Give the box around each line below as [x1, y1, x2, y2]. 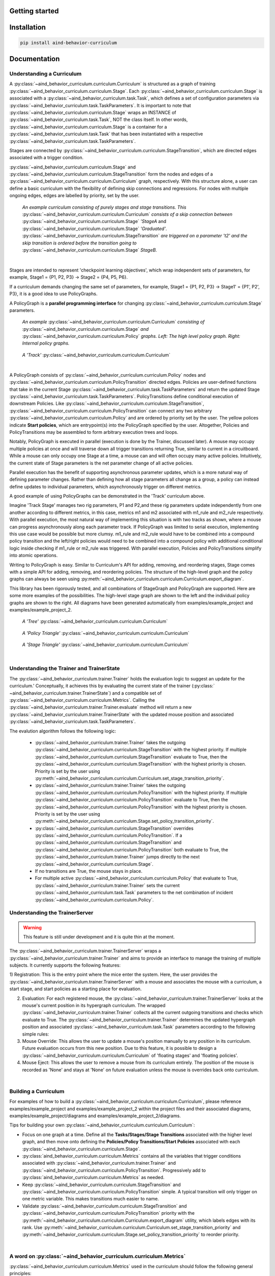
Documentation [9, 55, 60, 63]
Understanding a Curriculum [9, 70, 81, 77]
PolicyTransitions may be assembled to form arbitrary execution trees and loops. [9, 429, 178, 435]
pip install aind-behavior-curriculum [20, 40, 117, 45]
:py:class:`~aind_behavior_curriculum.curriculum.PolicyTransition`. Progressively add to [22, 1167, 206, 1173]
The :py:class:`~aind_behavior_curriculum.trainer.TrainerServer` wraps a [9, 948, 161, 954]
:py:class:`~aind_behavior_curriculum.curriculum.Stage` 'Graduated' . [22, 225, 168, 232]
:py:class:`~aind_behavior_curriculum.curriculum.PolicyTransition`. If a [35, 832, 183, 839]
